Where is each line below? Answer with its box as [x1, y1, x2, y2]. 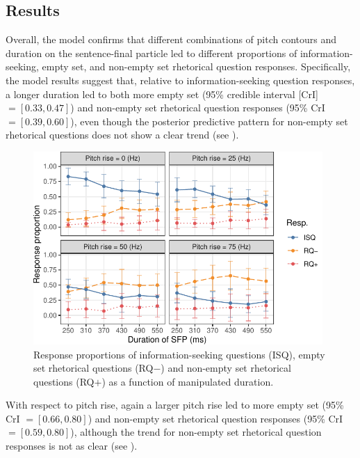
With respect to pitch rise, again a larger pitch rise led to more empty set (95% [6, 397, 344, 412]
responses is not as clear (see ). [6, 439, 138, 453]
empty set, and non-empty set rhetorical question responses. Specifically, [42, 59, 351, 74]
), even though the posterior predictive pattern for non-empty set [70, 113, 348, 128]
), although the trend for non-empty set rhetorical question [70, 425, 322, 439]
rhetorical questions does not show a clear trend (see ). [6, 127, 239, 142]
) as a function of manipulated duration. [101, 374, 274, 388]
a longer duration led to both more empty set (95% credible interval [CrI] [6, 86, 318, 101]
